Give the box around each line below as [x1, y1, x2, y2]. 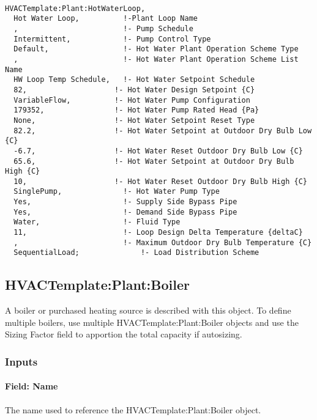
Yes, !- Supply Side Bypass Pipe [13, 197, 237, 207]
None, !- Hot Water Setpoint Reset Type [13, 116, 255, 125]
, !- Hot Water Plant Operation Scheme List [13, 54, 299, 64]
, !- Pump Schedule [13, 24, 193, 33]
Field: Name [5, 380, 58, 392]
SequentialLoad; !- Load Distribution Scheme [13, 248, 259, 257]
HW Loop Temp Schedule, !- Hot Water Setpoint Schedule [13, 75, 255, 84]
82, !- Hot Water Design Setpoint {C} [13, 85, 255, 94]
